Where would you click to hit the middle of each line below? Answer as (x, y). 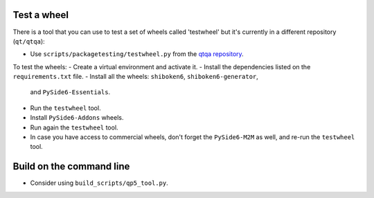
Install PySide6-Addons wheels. (77, 118)
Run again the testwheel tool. (74, 127)
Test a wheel (41, 15)
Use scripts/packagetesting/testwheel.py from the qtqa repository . (137, 54)
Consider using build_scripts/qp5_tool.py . (99, 183)
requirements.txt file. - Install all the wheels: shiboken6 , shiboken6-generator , (136, 77)
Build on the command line (71, 166)
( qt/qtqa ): (29, 41)
